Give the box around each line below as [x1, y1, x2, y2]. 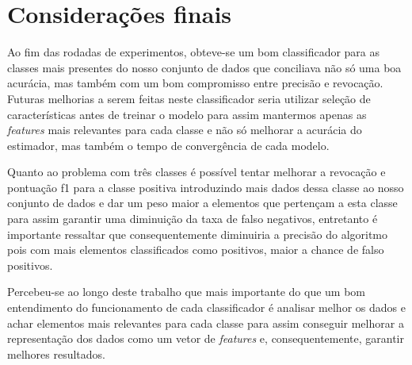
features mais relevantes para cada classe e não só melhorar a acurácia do [7, 121, 362, 138]
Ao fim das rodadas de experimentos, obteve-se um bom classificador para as [7, 44, 380, 60]
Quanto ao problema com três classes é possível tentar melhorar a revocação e [7, 163, 386, 180]
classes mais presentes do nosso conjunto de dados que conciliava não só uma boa [7, 59, 402, 75]
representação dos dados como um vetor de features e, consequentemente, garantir [7, 330, 405, 347]
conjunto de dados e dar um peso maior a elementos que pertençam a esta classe [7, 194, 398, 211]
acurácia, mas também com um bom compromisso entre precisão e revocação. [7, 75, 383, 91]
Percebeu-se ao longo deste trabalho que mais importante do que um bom [7, 283, 366, 300]
